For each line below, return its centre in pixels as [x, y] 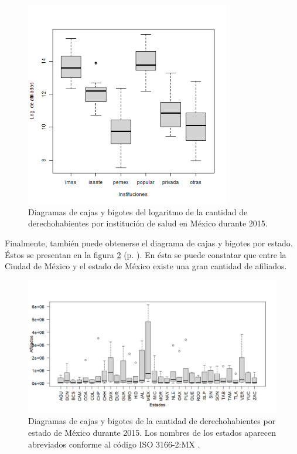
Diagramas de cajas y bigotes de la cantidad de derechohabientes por [152, 421]
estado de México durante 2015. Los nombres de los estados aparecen [152, 433]
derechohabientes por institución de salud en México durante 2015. [148, 223]
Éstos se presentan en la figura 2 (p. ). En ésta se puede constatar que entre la [146, 254]
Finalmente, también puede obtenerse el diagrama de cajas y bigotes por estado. [149, 243]
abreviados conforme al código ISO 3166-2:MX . [114, 444]
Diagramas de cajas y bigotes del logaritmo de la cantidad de [138, 211]
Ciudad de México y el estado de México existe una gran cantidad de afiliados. [146, 266]
